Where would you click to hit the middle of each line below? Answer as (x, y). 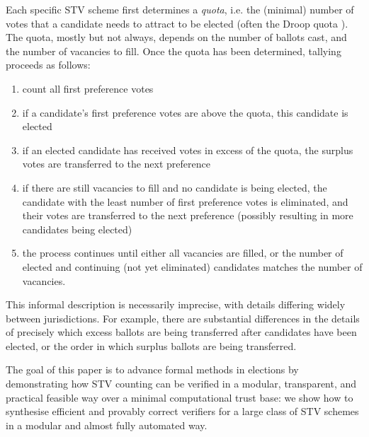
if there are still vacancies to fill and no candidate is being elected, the (175, 187)
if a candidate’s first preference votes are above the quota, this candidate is (185, 112)
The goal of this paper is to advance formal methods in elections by (152, 369)
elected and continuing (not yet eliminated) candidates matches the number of (192, 266)
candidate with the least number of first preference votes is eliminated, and (185, 201)
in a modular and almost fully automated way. (107, 425)
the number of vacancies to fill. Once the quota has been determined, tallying (174, 51)
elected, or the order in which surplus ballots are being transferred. (151, 345)
